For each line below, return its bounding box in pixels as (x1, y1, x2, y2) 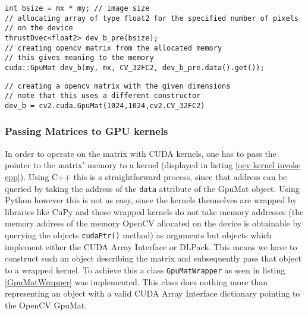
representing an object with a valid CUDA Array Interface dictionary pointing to (5, 287, 300, 300)
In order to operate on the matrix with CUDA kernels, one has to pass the (5, 147, 276, 159)
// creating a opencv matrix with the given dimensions (5, 81, 231, 90)
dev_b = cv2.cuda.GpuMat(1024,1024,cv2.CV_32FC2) (5, 101, 205, 110)
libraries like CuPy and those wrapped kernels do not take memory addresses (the (5, 205, 304, 218)
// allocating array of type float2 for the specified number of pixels (5, 14, 298, 23)
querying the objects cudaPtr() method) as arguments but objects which (5, 229, 272, 241)
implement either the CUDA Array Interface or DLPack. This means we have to (5, 240, 297, 253)
